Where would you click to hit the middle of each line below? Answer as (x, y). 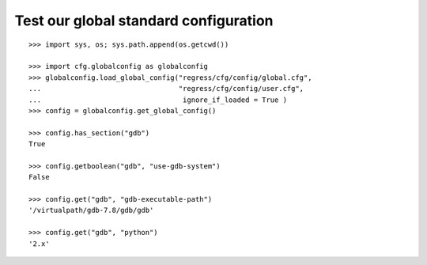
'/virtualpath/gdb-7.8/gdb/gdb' (91, 210)
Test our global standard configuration (144, 21)
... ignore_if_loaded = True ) (158, 100)
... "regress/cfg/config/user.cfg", (166, 89)
